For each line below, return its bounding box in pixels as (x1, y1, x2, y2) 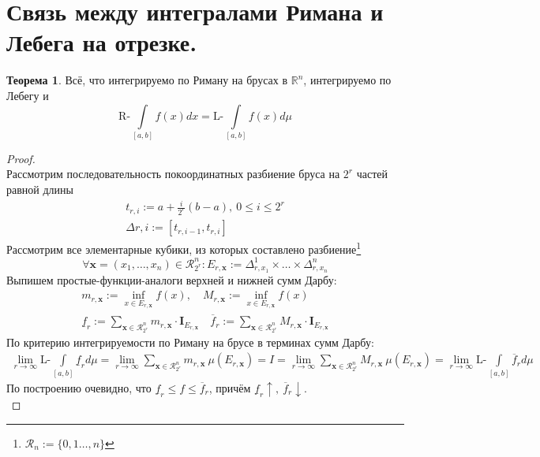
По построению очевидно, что (6, 379, 152, 396)
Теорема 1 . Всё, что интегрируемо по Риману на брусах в (6, 72, 288, 88)
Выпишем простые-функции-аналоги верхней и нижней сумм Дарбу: (6, 271, 337, 288)
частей (356, 165, 388, 182)
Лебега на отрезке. (6, 26, 197, 58)
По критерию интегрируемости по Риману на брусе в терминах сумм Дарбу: (6, 333, 374, 350)
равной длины (6, 181, 73, 198)
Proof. (6, 150, 36, 166)
